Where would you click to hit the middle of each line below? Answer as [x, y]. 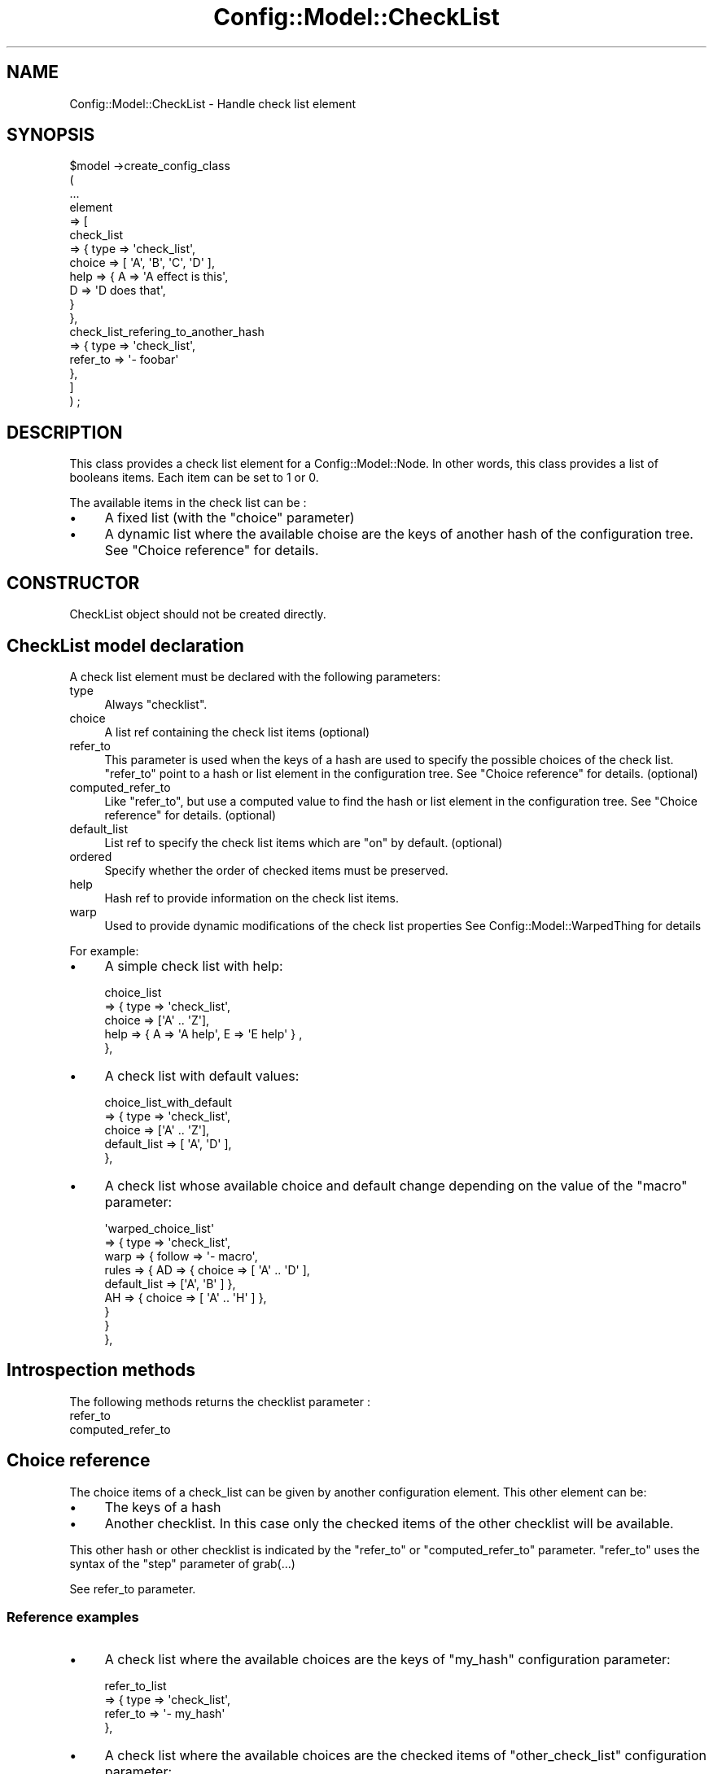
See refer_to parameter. [133, 1588]
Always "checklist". [156, 704]
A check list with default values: [202, 1075]
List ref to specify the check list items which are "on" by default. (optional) [304, 842]
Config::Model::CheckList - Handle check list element [213, 103]
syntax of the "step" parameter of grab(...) [182, 1563]
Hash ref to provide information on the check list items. [252, 898]
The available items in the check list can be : [188, 503]
